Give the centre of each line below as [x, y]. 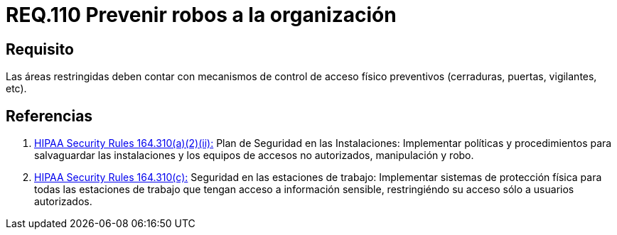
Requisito [40, 49]
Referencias [49, 116]
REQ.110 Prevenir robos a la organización [201, 15]
